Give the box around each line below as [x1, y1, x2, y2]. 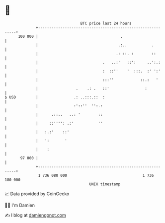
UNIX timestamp [89, 181, 121, 187]
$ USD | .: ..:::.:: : [4, 94, 105, 100]
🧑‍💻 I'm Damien [4, 202, 35, 208]
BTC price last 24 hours [80, 21, 132, 26]
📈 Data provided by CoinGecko [4, 191, 70, 197]
